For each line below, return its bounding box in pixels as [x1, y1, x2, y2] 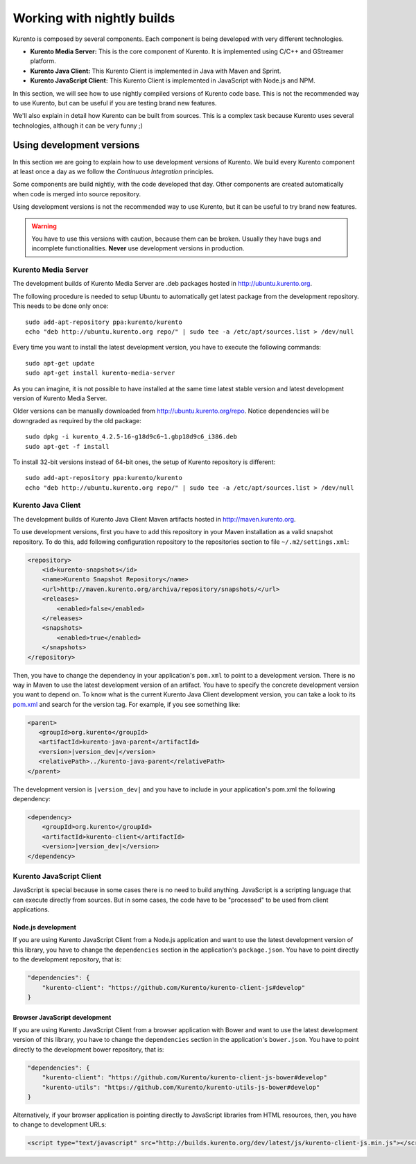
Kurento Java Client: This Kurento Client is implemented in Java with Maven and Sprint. [30, 67, 281, 75]
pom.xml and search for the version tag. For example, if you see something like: [12, 700, 241, 708]
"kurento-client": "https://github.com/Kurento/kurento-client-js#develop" [42, 984, 306, 991]
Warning [31, 222, 57, 230]
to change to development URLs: [12, 1120, 107, 1129]
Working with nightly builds [12, 10, 175, 26]
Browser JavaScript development [12, 1013, 112, 1021]
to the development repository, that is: [12, 955, 122, 964]
